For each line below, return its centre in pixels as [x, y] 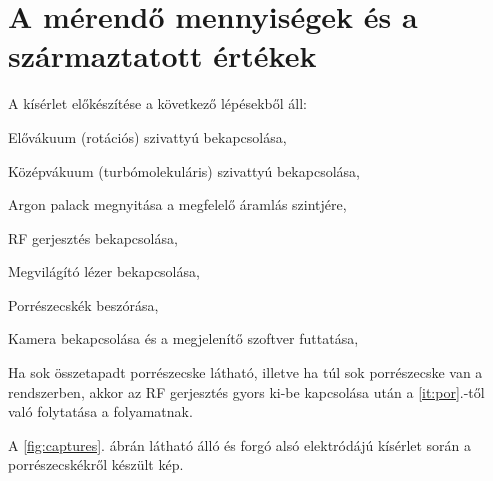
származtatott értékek [162, 55]
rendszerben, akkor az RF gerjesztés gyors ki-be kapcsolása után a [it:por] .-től [246, 391]
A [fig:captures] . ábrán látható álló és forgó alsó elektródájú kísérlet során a [240, 444]
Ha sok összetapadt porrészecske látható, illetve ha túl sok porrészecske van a [245, 372]
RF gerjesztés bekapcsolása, [93, 237]
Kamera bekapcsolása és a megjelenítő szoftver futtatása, [183, 338]
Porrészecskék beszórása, [83, 304]
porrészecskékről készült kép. [96, 464]
